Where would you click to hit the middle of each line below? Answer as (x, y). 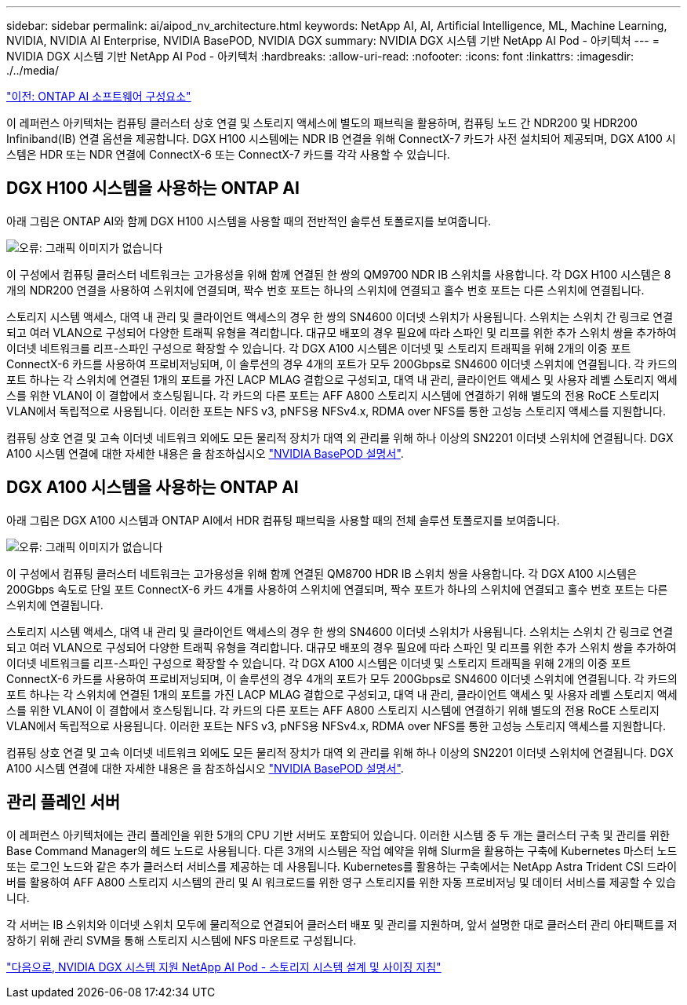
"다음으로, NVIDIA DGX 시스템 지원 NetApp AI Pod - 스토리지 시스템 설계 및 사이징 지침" (224, 967)
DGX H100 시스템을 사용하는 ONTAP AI (153, 188)
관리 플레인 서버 (64, 802)
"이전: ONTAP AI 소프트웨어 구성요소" (99, 96)
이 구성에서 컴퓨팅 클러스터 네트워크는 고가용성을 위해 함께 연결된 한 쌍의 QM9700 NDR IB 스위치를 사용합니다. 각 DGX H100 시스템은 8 (339, 274)
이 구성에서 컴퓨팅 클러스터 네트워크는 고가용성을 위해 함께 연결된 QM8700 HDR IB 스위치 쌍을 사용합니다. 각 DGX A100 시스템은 (322, 573)
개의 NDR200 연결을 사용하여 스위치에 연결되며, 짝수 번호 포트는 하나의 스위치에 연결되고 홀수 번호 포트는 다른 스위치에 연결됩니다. (325, 290)
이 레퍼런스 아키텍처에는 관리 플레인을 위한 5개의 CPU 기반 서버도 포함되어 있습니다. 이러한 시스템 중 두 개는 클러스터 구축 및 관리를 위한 (338, 835)
